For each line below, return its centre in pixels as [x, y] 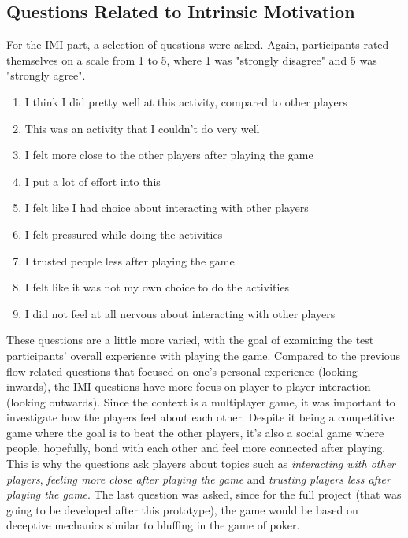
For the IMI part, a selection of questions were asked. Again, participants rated [198, 45]
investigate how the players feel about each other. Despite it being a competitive [200, 417]
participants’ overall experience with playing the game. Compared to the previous [204, 355]
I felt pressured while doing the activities [124, 234]
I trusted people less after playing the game [130, 260]
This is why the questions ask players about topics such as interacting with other [201, 464]
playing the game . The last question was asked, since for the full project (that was [204, 494]
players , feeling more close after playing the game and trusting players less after [198, 479]
